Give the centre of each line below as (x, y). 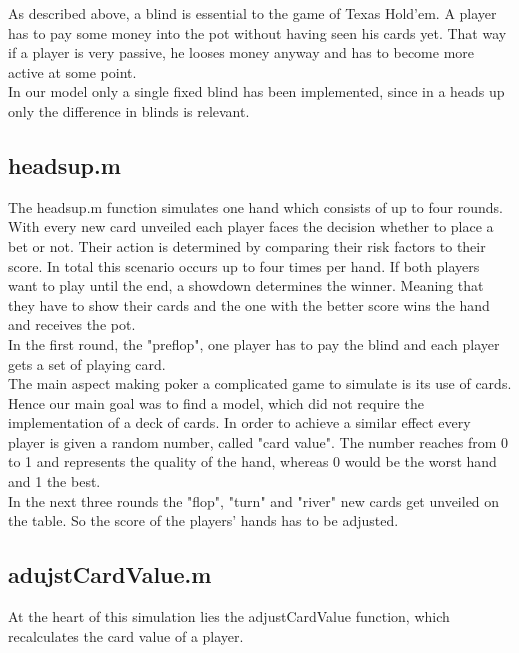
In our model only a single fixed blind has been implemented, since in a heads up (256, 91)
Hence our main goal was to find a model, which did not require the (216, 402)
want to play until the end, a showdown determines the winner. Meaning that (246, 285)
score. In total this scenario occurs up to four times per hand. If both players (244, 265)
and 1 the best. (54, 481)
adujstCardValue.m (110, 574)
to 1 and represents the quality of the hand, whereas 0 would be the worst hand (252, 461)
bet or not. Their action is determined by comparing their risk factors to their (247, 245)
